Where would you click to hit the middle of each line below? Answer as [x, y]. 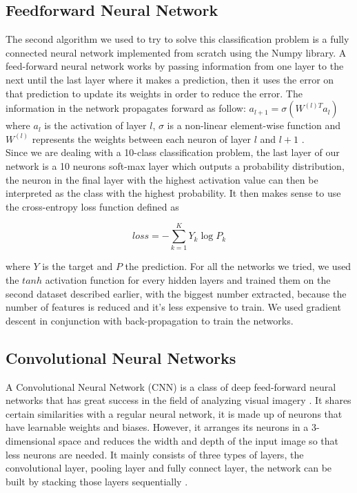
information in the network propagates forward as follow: [126, 108]
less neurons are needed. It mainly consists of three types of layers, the [155, 454]
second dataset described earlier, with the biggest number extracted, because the [176, 293]
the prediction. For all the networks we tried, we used [238, 266]
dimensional [31, 441]
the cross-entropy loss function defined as [92, 206]
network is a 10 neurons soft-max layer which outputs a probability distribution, [175, 165]
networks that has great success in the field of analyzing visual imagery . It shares [178, 400]
